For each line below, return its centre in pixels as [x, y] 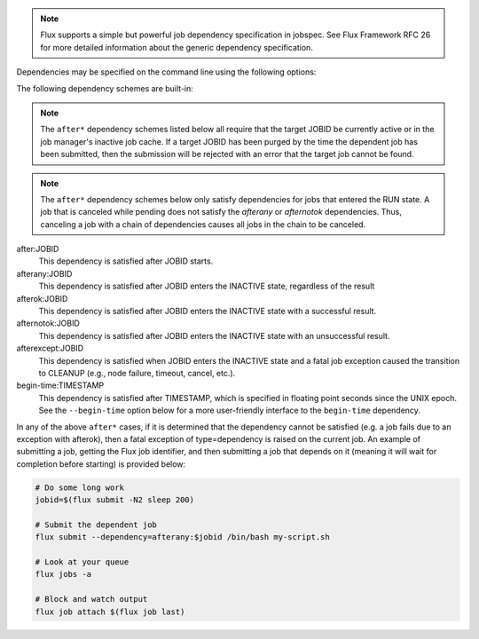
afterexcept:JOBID [50, 348]
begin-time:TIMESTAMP [60, 385]
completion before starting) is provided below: [101, 464]
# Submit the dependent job [96, 525]
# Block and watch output [91, 600]
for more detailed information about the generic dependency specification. [177, 47]
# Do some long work [79, 487]
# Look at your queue [82, 562]
